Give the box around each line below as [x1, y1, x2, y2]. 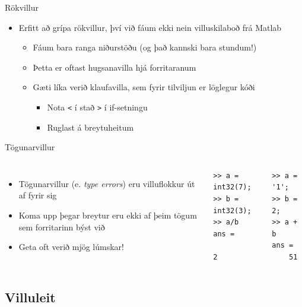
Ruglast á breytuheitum [47, 121, 134, 133]
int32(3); [213, 206, 252, 215]
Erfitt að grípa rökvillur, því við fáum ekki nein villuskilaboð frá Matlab [18, 21, 282, 33]
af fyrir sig [18, 189, 57, 201]
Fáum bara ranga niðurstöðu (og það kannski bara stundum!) [33, 41, 257, 53]
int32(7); [213, 183, 252, 192]
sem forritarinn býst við [18, 220, 105, 233]
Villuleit [5, 287, 56, 306]
